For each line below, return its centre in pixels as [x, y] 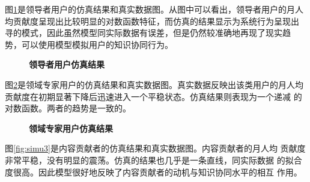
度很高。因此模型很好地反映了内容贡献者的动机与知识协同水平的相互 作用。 [153, 172]
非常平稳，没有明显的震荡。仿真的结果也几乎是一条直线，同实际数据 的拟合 [153, 160]
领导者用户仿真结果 [67, 64]
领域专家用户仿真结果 [71, 128]
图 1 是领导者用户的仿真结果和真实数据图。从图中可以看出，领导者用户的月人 [154, 9]
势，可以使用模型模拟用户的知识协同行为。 [89, 44]
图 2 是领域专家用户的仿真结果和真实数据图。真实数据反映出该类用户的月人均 [154, 84]
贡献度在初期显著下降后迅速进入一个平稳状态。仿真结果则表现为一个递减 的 [153, 96]
